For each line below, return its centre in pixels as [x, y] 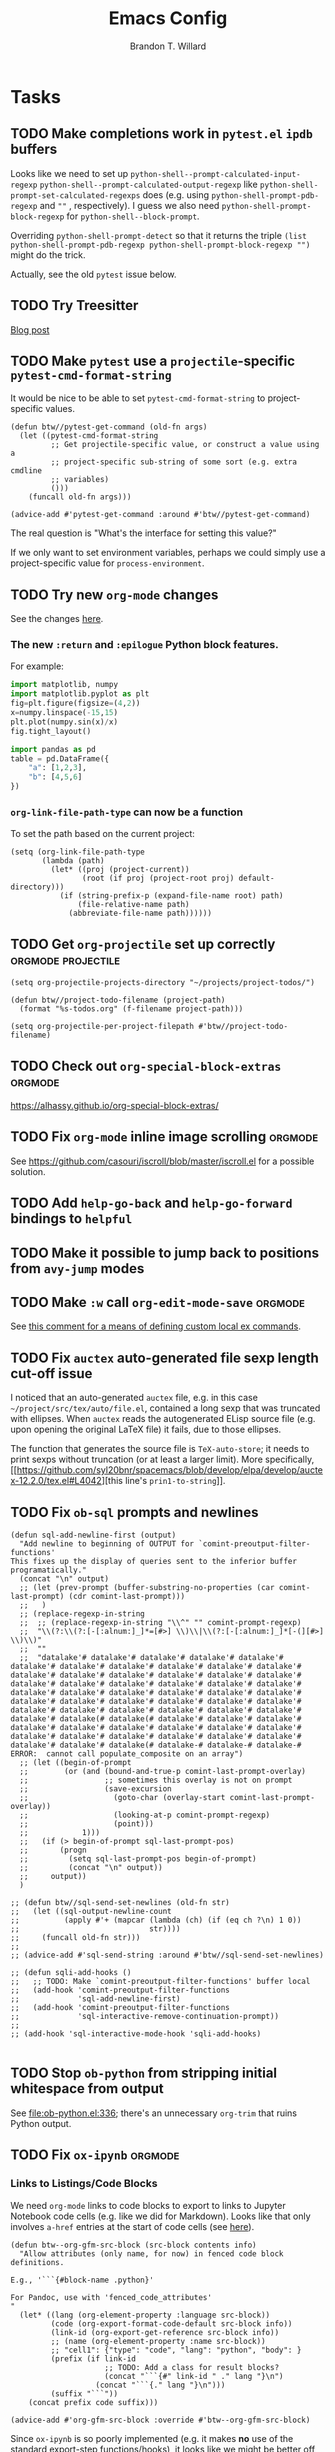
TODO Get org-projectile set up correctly [143, 943]
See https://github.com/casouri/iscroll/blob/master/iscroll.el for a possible [162, 1161]
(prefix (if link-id [93, 2358]
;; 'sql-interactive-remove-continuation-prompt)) [145, 2017]
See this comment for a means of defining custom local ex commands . [156, 1326]
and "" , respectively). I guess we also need [129, 205]
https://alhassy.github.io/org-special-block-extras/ [114, 1106]
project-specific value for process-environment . [107, 563]
